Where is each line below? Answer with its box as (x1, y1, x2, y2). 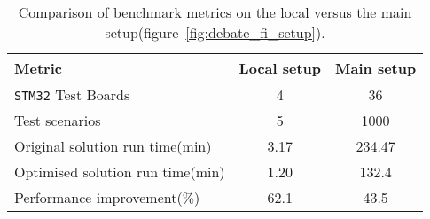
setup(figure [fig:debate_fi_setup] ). (105, 22, 325, 43)
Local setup (238, 58, 322, 78)
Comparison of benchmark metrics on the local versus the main (18, 2, 412, 22)
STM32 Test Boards (14, 84, 130, 105)
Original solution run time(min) (14, 136, 212, 156)
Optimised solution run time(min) (14, 161, 225, 182)
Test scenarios (14, 110, 101, 130)
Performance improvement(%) (14, 187, 200, 207)
